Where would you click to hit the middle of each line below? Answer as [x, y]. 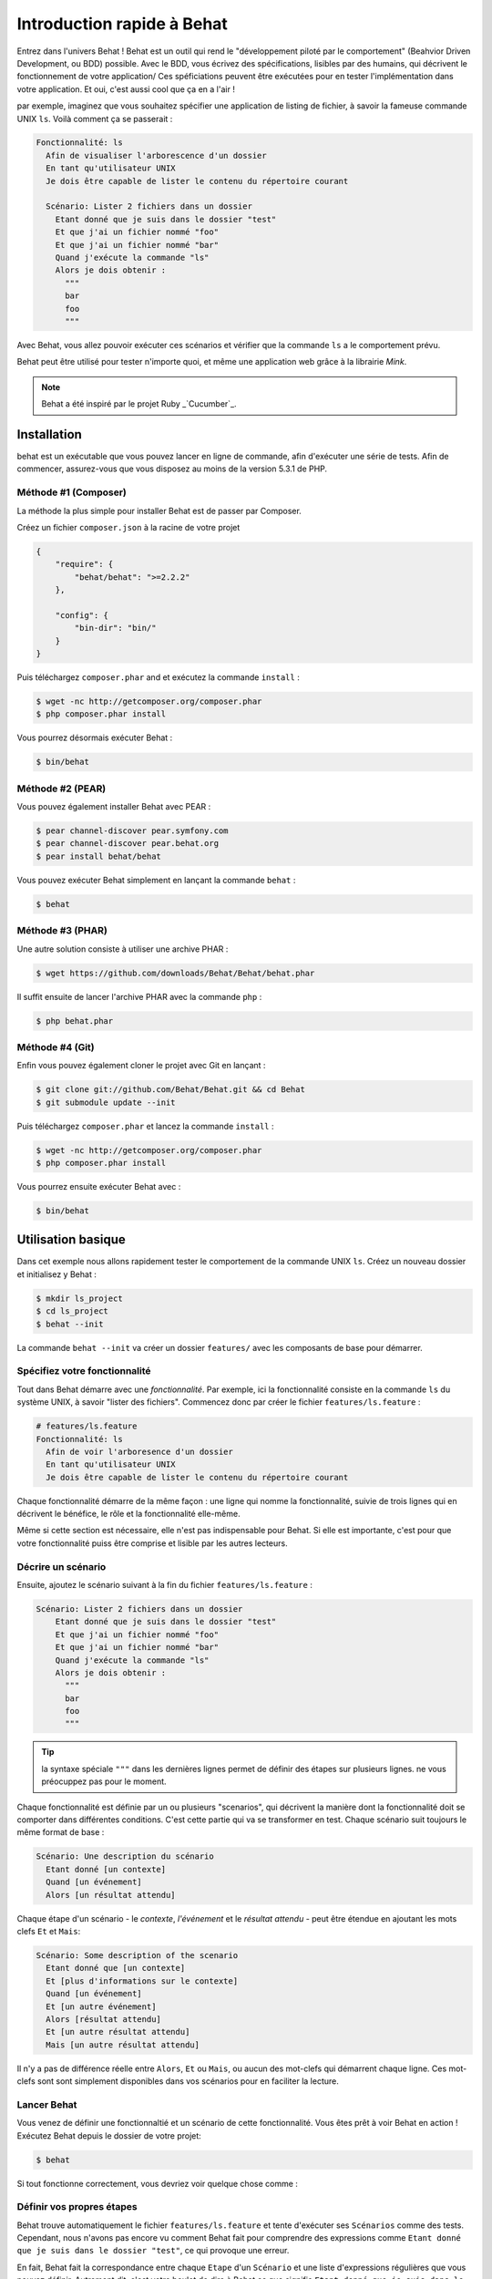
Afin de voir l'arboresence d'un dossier [140, 1451]
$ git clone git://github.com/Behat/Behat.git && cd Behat [170, 1090]
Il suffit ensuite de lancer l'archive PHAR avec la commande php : [139, 996]
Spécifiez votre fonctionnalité [84, 1371]
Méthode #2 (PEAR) [61, 789]
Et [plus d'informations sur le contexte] [142, 1981]
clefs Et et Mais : [49, 1931]
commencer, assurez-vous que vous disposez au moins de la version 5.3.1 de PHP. [172, 469]
